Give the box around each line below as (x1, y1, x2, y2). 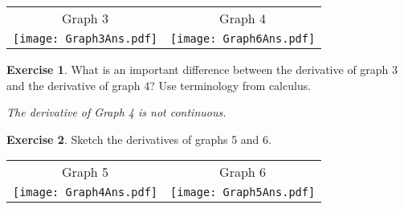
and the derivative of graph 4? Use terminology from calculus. (6, 76, 312, 93)
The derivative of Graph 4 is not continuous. (6, 104, 226, 121)
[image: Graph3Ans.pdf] (13, 32, 158, 45)
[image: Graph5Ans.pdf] (170, 186, 316, 199)
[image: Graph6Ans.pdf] (170, 32, 316, 45)
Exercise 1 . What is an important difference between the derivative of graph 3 (6, 61, 398, 77)
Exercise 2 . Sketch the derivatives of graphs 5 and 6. (6, 130, 271, 147)
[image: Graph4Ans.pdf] (13, 186, 158, 199)
